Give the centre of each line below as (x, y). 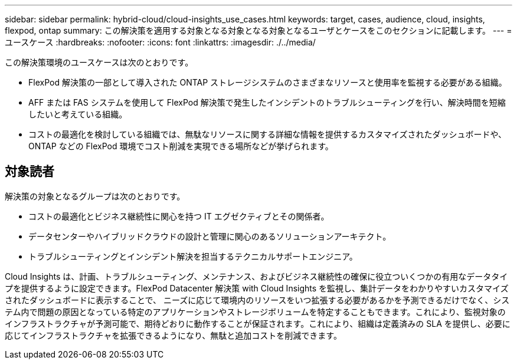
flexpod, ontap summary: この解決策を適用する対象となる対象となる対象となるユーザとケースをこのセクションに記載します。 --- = (258, 30)
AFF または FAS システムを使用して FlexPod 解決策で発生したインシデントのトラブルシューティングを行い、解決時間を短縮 (267, 102)
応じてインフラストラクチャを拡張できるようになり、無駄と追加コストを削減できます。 (173, 335)
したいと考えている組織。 (78, 114)
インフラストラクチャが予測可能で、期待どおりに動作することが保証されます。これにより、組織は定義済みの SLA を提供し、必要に (258, 323)
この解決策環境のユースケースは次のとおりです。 (99, 62)
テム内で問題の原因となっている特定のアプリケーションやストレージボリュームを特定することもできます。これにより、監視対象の (255, 311)
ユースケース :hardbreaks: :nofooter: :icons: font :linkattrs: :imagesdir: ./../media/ (160, 42)
